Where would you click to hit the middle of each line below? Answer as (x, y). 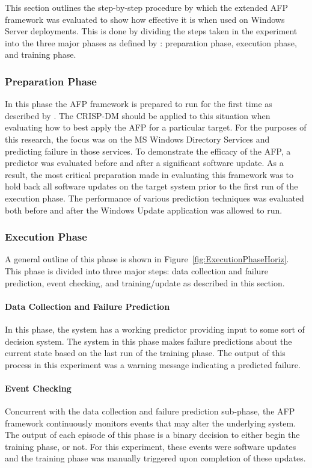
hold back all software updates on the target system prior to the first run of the (151, 186)
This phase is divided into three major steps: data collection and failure (137, 270)
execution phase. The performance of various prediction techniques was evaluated (154, 198)
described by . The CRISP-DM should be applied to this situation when (138, 115)
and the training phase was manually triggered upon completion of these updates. (155, 458)
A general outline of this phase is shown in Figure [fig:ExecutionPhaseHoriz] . (147, 259)
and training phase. (41, 54)
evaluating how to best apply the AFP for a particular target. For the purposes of (156, 127)
